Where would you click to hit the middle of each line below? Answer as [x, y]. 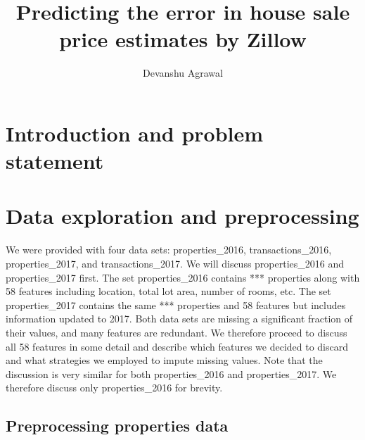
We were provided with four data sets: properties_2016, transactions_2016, [169, 250]
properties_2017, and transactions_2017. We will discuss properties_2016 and [175, 263]
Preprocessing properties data [117, 426]
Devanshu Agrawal [183, 73]
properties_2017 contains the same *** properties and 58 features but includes [176, 304]
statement [55, 161]
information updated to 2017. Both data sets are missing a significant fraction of [179, 319]
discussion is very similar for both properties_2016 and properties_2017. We [171, 373]
